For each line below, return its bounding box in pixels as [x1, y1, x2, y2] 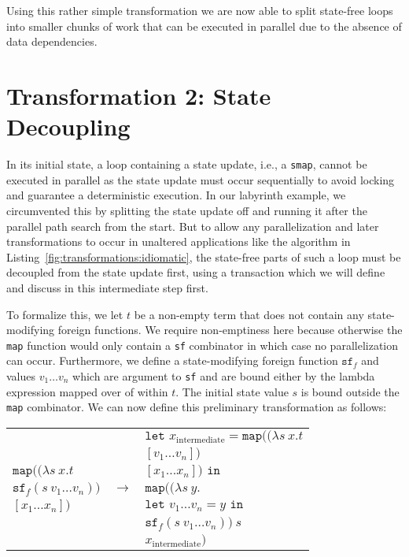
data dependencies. [6, 33, 98, 50]
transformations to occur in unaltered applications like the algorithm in [6, 233, 351, 250]
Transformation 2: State [6, 79, 271, 111]
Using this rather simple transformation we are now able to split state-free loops [6, 2, 393, 18]
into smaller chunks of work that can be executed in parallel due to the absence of [6, 17, 402, 34]
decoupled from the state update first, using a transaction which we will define [6, 264, 385, 280]
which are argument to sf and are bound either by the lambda [72, 367, 375, 384]
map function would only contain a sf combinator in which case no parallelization [6, 336, 398, 353]
